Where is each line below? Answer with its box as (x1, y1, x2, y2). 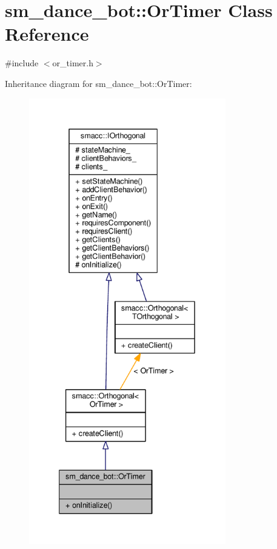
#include (5, 57, 39, 69)
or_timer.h (52, 57, 93, 69)
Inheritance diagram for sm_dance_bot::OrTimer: (5, 77, 192, 89)
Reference (5, 21, 89, 46)
